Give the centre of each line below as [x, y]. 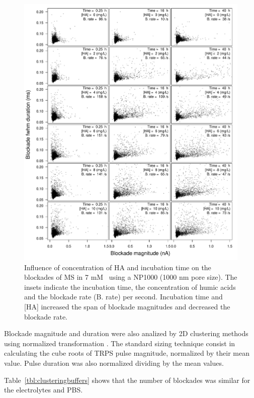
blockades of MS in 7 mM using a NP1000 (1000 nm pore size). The [131, 277]
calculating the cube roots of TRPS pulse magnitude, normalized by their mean [127, 353]
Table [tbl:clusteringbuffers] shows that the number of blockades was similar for [127, 380]
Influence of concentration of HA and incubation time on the [118, 267]
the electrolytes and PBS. [44, 390]
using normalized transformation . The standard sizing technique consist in [120, 343]
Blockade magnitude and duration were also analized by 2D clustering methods [126, 333]
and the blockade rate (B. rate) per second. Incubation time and [123, 297]
